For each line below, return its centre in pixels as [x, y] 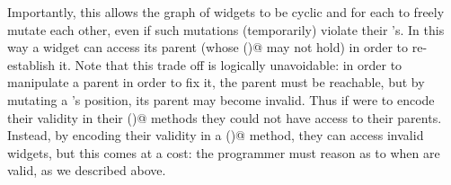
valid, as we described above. [87, 170]
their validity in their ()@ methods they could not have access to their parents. [225, 117]
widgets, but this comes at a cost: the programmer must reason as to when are [224, 152]
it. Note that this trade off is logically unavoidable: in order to [230, 64]
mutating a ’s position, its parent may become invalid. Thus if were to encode [221, 99]
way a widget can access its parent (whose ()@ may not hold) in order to [208, 47]
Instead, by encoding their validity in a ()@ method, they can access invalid [216, 135]
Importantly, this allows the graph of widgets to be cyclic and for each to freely [226, 12]
